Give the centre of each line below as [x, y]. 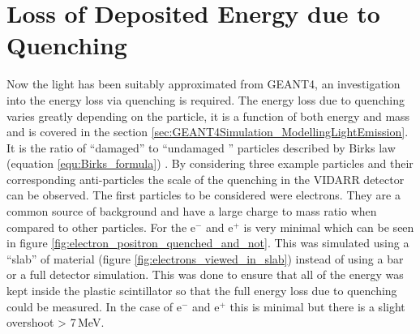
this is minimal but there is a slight [317, 306]
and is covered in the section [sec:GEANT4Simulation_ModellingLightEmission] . [208, 132]
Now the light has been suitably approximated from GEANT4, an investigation [204, 84]
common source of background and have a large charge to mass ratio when [192, 211]
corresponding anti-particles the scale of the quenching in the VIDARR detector [206, 179]
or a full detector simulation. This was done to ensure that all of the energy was [205, 274]
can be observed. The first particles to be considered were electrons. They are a [204, 195]
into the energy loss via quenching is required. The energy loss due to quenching [206, 99]
